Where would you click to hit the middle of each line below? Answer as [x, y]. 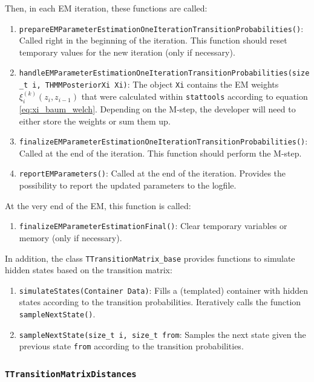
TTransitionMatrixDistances [71, 374]
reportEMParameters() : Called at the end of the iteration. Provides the [152, 173]
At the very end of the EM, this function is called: [98, 205]
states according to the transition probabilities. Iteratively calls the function [160, 302]
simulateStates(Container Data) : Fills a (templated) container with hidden [164, 290]
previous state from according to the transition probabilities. [131, 346]
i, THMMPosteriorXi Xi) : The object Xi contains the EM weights [155, 84]
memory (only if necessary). [70, 237]
